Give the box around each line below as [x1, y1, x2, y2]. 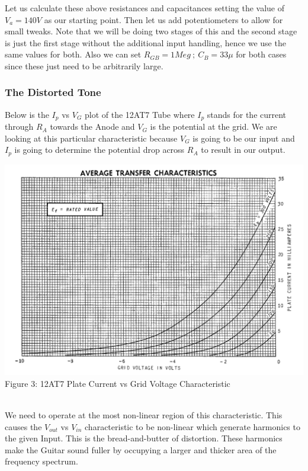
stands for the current [207, 108, 287, 120]
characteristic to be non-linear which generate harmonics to [85, 420, 300, 432]
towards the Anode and [50, 120, 135, 133]
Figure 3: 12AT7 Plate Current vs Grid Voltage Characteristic [5, 377, 230, 389]
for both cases [236, 48, 287, 60]
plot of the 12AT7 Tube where [85, 108, 195, 120]
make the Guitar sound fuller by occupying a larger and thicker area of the [5, 443, 277, 456]
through [5, 120, 34, 133]
